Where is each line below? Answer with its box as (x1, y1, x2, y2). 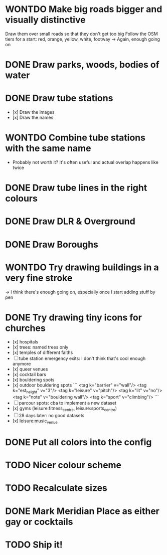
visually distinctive (5, 14, 86, 26)
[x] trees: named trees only (12, 344, 69, 350)
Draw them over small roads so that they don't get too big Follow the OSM (5, 31, 158, 37)
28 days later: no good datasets (19, 413, 85, 419)
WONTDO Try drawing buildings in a (5, 262, 159, 273)
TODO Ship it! (5, 539, 63, 550)
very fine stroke (5, 272, 73, 284)
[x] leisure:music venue (12, 418, 58, 425)
